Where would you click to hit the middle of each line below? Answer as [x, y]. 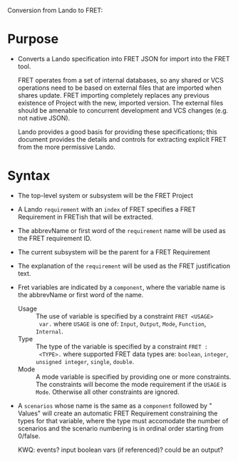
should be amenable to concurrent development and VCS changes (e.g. [123, 110]
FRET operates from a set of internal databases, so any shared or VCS [121, 80]
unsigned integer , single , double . [85, 361]
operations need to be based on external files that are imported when [120, 88]
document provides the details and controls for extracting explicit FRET [122, 139]
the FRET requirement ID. [55, 238]
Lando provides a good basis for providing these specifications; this [117, 132]
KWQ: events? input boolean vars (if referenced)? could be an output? [120, 450]
